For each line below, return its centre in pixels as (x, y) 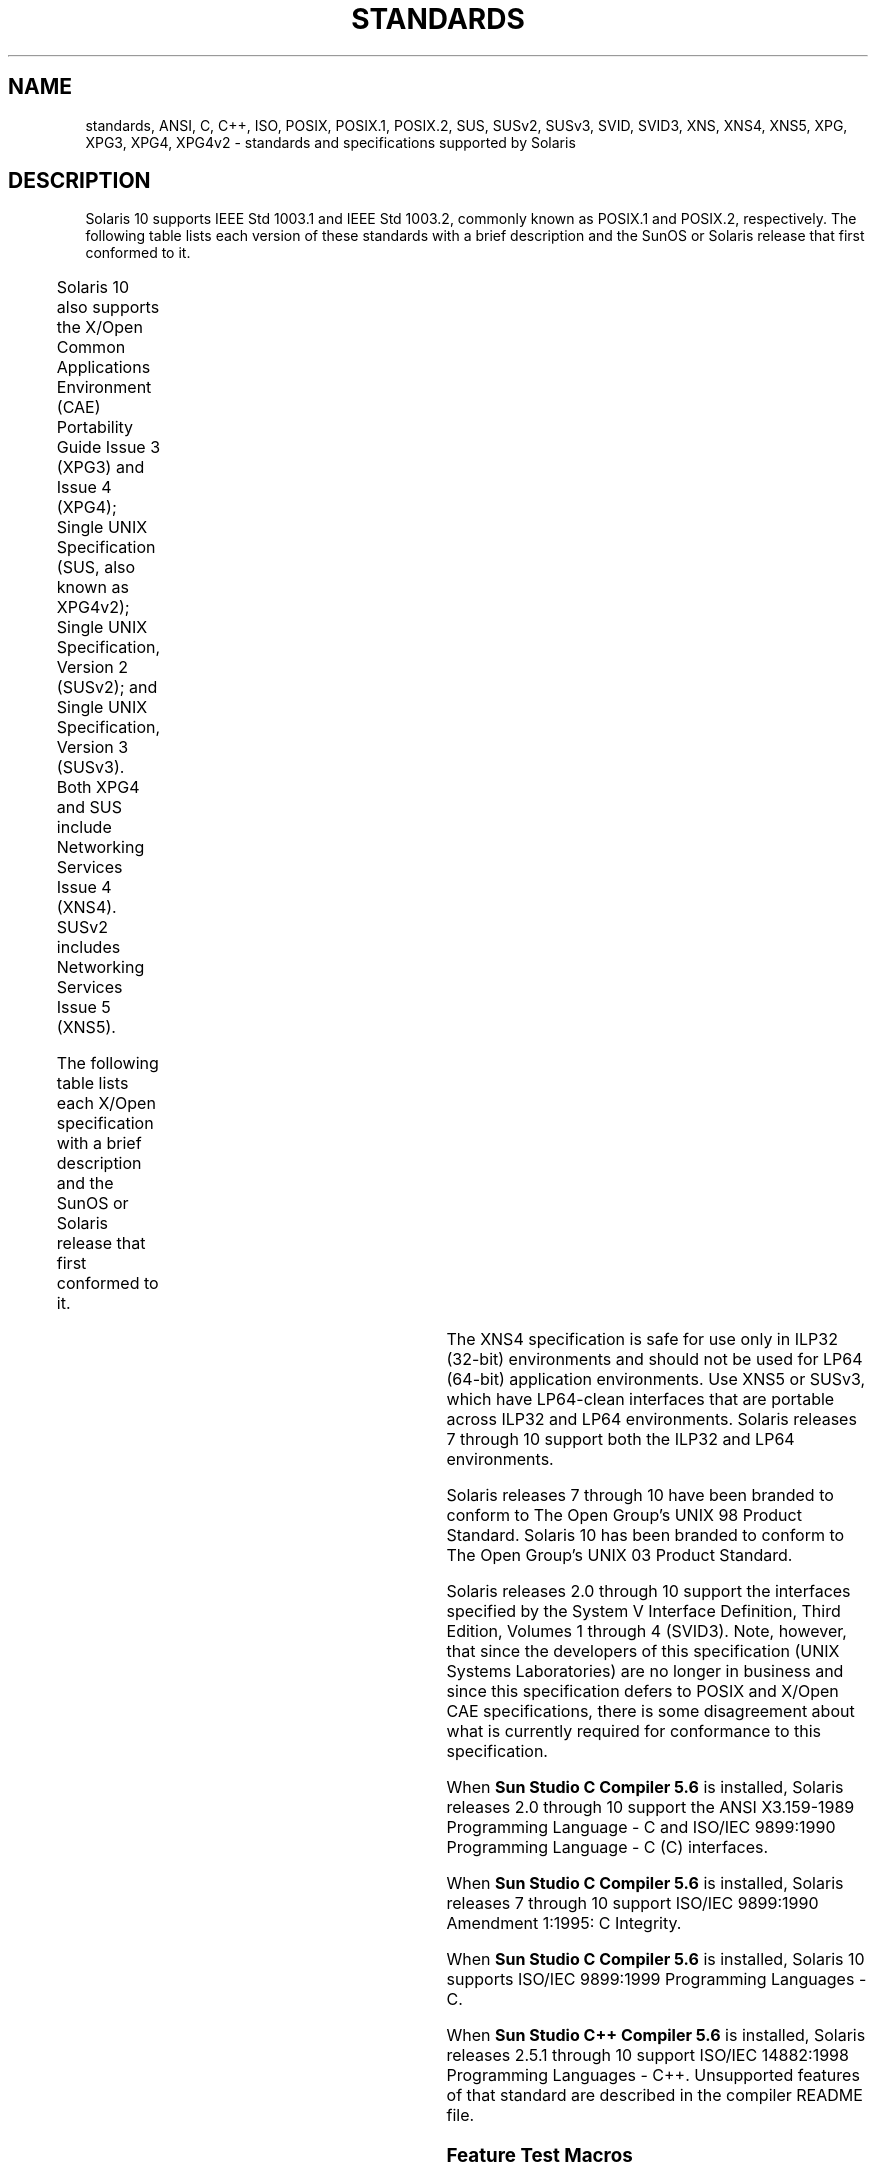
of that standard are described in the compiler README (654, 2095)
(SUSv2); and (107, 687)
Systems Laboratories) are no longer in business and (645, 1671)
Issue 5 (83, 1007)
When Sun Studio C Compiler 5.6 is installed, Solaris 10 (655, 1959)
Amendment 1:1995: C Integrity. (564, 1923)
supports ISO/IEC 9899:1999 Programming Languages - (656, 1979)
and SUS (89, 807)
